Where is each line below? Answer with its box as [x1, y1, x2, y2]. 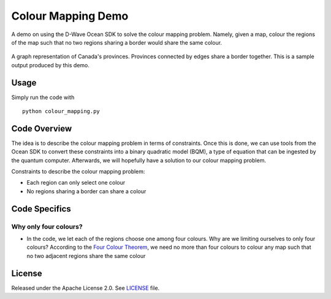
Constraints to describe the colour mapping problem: [11, 168, 145, 175]
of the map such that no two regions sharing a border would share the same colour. [11, 39, 223, 46]
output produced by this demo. [11, 61, 90, 68]
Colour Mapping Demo [11, 9, 129, 23]
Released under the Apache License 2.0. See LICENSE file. [11, 284, 160, 292]
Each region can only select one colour [26, 179, 126, 186]
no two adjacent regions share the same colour [26, 252, 146, 259]
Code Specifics [11, 204, 72, 214]
